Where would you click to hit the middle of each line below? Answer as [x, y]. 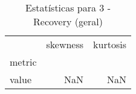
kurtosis [110, 44]
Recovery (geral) [68, 21]
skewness [65, 44]
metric [23, 62]
